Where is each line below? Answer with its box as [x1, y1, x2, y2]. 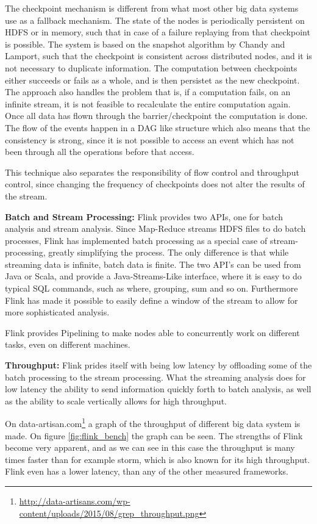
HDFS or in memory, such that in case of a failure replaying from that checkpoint [5, 26, 310, 38]
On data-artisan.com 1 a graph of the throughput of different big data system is [5, 415, 301, 430]
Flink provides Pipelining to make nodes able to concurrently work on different [5, 326, 300, 339]
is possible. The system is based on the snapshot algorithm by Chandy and [5, 37, 285, 50]
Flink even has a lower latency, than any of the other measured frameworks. [5, 465, 288, 478]
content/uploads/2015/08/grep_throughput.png [19, 506, 199, 519]
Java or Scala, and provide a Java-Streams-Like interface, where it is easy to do [5, 270, 302, 282]
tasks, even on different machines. [5, 338, 130, 351]
